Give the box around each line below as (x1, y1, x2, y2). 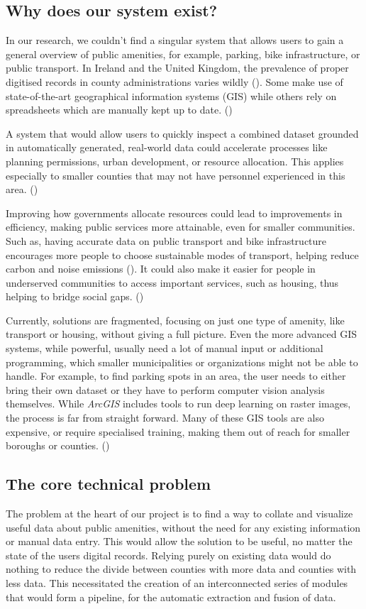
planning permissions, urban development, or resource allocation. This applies (6, 153, 344, 168)
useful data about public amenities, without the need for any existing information (6, 520, 361, 534)
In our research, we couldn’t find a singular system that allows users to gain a (6, 33, 344, 48)
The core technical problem (6, 473, 211, 495)
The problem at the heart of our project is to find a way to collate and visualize (6, 506, 353, 521)
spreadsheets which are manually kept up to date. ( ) (6, 102, 233, 117)
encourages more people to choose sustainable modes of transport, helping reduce (6, 247, 359, 262)
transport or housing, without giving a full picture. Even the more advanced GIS (6, 327, 357, 341)
